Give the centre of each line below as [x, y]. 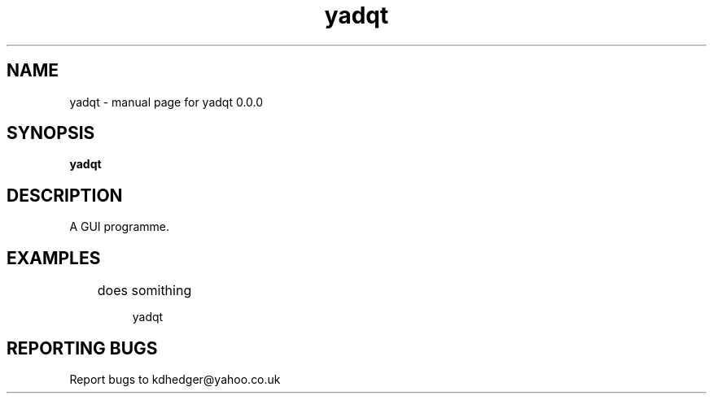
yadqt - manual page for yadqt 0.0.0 [166, 102]
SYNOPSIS [51, 133]
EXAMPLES [54, 258]
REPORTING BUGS [82, 348]
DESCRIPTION [65, 195]
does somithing [144, 291]
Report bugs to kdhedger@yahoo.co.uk [175, 379]
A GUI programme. [119, 227]
